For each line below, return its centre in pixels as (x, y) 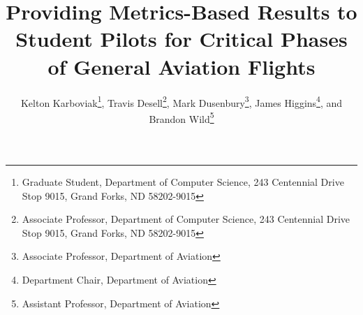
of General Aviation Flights (181, 66)
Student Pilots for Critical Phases (181, 39)
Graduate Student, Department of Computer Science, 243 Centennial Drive (183, 182)
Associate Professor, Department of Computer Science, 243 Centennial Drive (186, 219)
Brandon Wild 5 (181, 117)
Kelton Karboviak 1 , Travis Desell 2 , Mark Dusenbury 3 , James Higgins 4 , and (181, 101)
